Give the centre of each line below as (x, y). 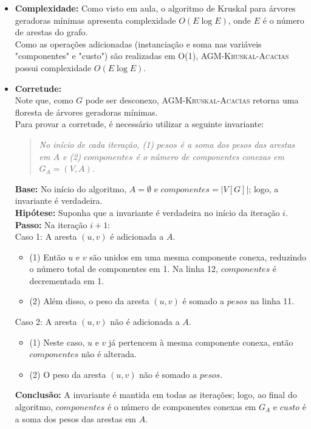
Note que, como (44, 100)
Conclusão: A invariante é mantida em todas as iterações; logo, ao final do (156, 395)
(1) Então (47, 256)
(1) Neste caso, (57, 342)
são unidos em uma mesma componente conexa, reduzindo (198, 256)
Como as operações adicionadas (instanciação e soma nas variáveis (138, 44)
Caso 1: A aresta (46, 236)
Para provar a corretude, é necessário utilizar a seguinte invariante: (139, 124)
